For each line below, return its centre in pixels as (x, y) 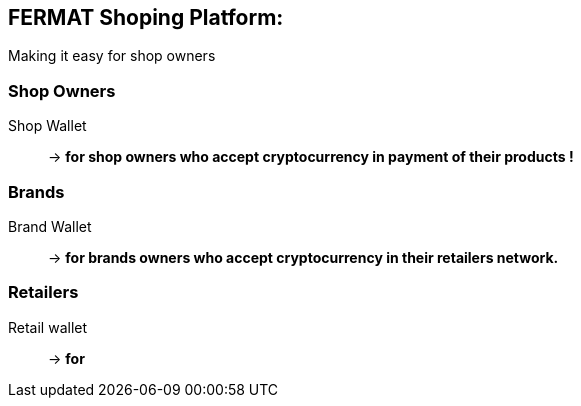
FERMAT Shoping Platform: (146, 17)
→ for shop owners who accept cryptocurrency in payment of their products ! (311, 157)
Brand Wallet (50, 226)
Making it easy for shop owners (112, 56)
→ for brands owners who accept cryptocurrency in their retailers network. (303, 257)
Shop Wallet (47, 126)
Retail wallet (48, 327)
